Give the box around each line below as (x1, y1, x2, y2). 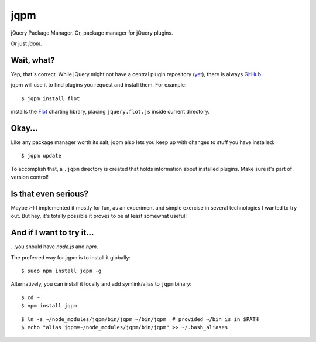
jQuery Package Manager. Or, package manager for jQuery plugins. (11, 29, 173, 36)
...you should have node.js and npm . (11, 243, 99, 250)
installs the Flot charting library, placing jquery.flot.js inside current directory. (11, 108, 210, 115)
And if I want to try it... (11, 228, 94, 238)
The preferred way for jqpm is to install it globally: (11, 254, 131, 261)
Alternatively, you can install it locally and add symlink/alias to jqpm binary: (11, 281, 192, 288)
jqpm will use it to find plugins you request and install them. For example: (11, 81, 187, 88)
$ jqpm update (21, 152, 61, 159)
